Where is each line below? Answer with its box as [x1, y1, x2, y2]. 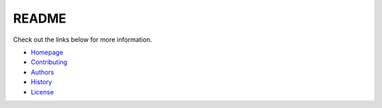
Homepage [30, 48, 64, 56]
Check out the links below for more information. [13, 35, 152, 44]
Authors [30, 68, 54, 76]
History [30, 78, 52, 86]
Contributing [30, 58, 67, 66]
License [30, 88, 54, 96]
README [13, 11, 66, 26]
